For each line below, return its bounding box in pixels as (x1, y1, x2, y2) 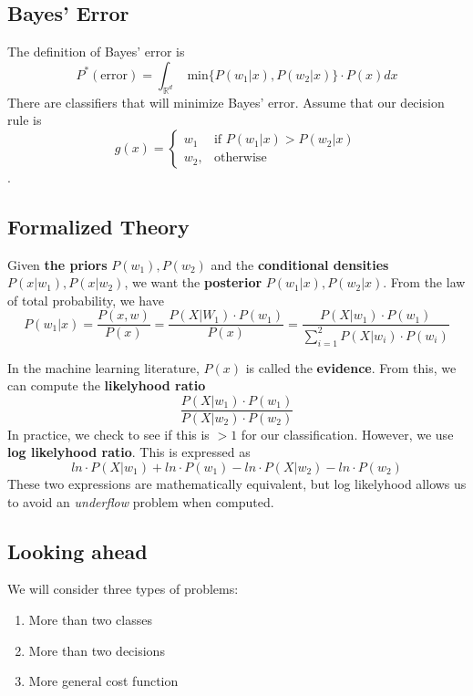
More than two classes (28, 609, 152, 628)
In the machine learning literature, (7, 358, 200, 377)
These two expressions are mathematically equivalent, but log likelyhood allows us (7, 474, 467, 493)
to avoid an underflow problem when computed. (7, 492, 274, 511)
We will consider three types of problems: (7, 579, 239, 598)
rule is (7, 110, 42, 130)
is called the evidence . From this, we (245, 358, 457, 377)
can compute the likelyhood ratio (7, 376, 206, 395)
